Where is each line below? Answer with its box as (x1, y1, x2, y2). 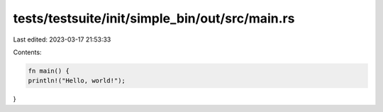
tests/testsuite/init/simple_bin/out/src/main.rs (13, 11, 295, 26)
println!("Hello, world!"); (28, 77, 126, 85)
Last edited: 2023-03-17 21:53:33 (13, 35, 111, 44)
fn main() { (28, 67, 70, 75)
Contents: (13, 48, 42, 56)
